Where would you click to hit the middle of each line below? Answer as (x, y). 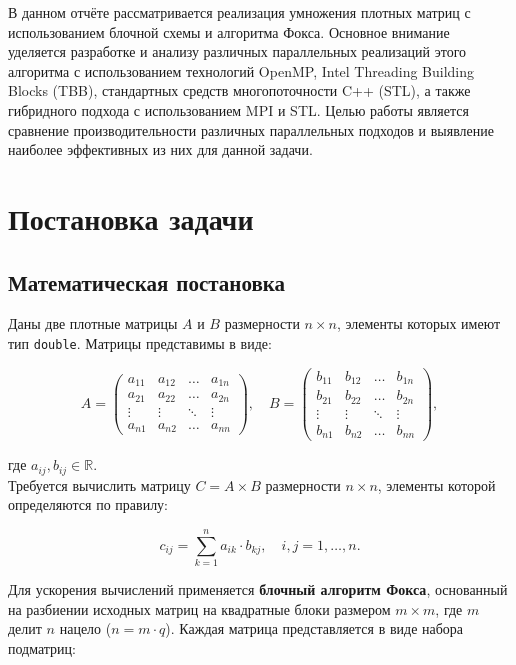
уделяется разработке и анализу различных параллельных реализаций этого (237, 51)
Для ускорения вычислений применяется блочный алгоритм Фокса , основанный (258, 588)
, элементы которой (436, 484)
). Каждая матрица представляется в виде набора (314, 628)
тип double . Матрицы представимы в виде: (140, 342)
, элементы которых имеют (418, 323)
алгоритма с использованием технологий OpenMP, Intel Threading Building (241, 70)
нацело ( (85, 628)
